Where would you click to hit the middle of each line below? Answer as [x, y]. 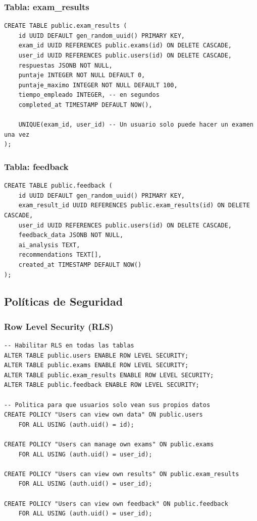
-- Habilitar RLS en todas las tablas [69, 346]
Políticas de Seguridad [64, 301]
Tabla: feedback [36, 166]
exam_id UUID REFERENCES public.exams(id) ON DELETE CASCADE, [125, 46]
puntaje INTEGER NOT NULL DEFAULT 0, [82, 75]
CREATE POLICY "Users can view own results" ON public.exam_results [122, 474]
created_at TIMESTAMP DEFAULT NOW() [80, 265]
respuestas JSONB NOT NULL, [65, 65]
